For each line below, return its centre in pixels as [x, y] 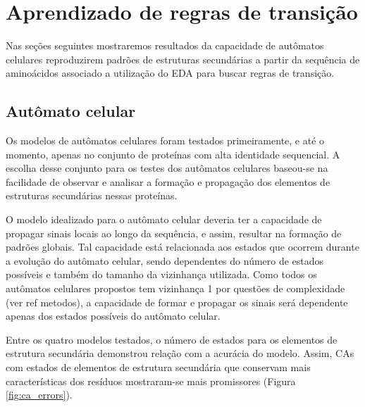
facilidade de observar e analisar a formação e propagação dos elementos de [168, 181]
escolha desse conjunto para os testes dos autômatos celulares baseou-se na [167, 168]
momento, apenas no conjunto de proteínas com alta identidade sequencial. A [173, 154]
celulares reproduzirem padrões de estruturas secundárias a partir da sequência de [183, 59]
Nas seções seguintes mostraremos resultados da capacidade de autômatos [165, 45]
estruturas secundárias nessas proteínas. [92, 195]
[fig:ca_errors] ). [39, 395]
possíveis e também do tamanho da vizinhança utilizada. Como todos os [161, 274]
